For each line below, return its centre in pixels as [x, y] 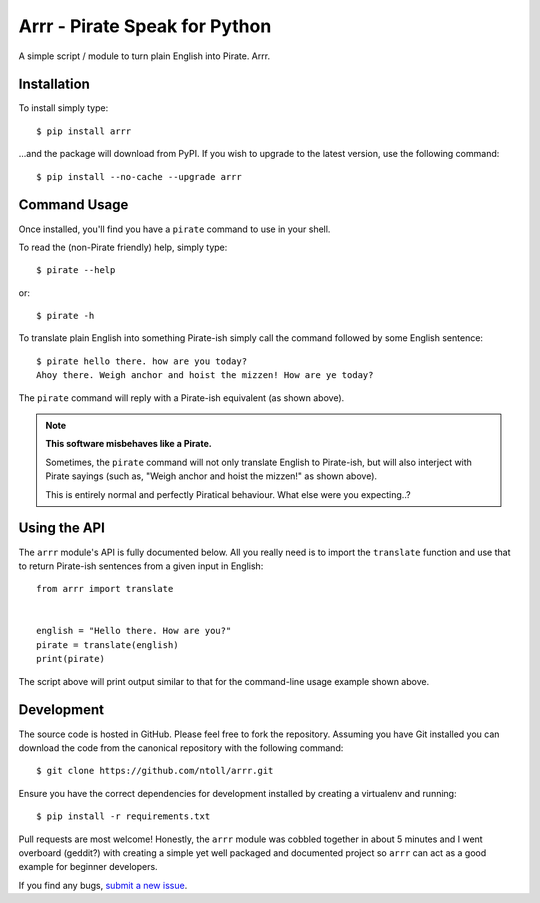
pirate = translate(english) [107, 644]
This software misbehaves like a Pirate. [128, 444]
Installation [54, 84]
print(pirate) [70, 659]
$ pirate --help [76, 270]
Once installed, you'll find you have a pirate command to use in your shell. [174, 229]
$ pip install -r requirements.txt [123, 816]
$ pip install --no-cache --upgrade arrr [139, 176]
